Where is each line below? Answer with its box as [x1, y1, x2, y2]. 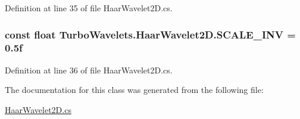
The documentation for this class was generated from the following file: [5, 83, 264, 96]
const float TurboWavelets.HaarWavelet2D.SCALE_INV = [5, 27, 296, 41]
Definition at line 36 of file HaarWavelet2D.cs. [5, 63, 173, 76]
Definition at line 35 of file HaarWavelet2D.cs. [5, 2, 173, 14]
